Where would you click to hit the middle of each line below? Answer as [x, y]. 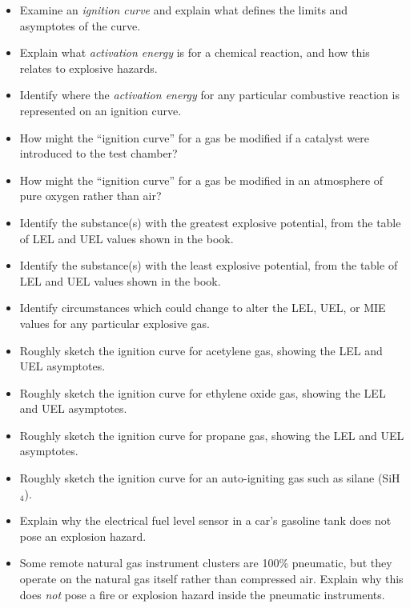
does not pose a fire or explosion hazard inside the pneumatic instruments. [202, 594]
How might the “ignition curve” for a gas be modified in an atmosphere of [201, 180]
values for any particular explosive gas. [115, 323]
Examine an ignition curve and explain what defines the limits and [184, 10]
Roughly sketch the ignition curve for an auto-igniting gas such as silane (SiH [210, 478]
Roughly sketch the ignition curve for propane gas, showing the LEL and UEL [212, 435]
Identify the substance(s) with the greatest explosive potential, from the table [210, 222]
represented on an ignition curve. [100, 110]
